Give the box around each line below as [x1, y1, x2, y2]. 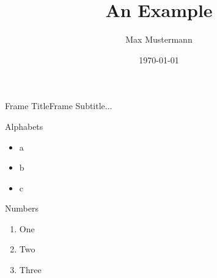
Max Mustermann [125, 33, 193, 46]
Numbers [5, 202, 39, 215]
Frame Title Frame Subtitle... [5, 99, 112, 112]
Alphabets [5, 119, 43, 132]
